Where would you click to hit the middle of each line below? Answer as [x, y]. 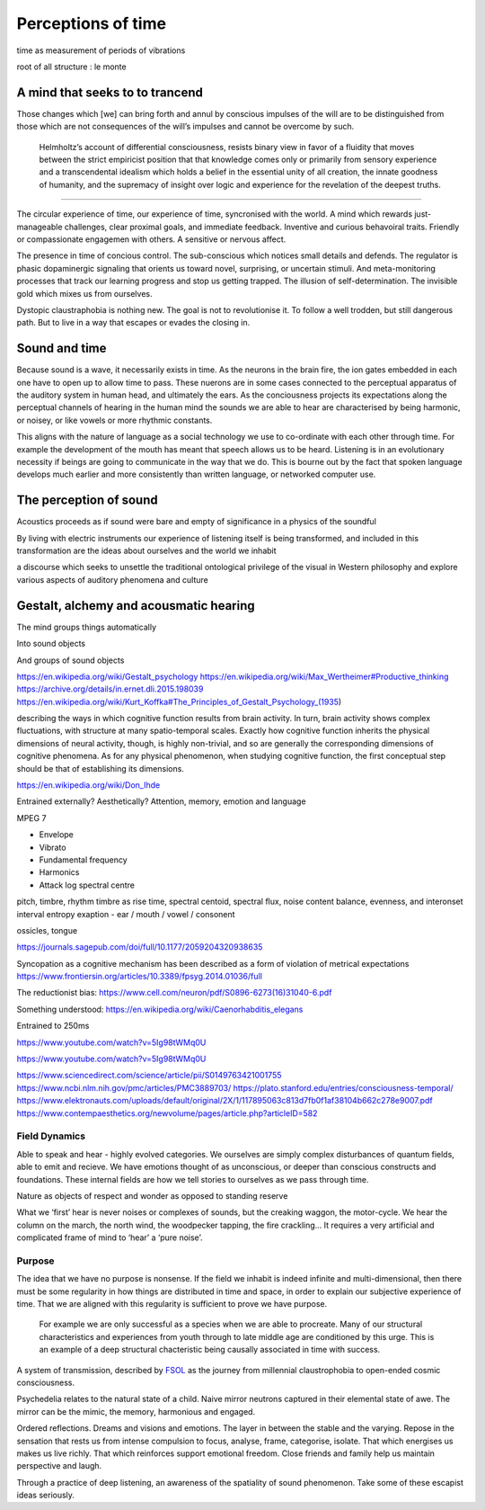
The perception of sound [88, 500]
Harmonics [59, 872]
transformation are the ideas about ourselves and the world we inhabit [147, 551]
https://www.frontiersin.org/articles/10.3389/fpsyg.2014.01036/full [139, 977]
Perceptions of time [91, 23]
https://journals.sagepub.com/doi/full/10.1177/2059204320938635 [140, 947]
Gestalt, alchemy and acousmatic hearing [136, 606]
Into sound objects [51, 644]
